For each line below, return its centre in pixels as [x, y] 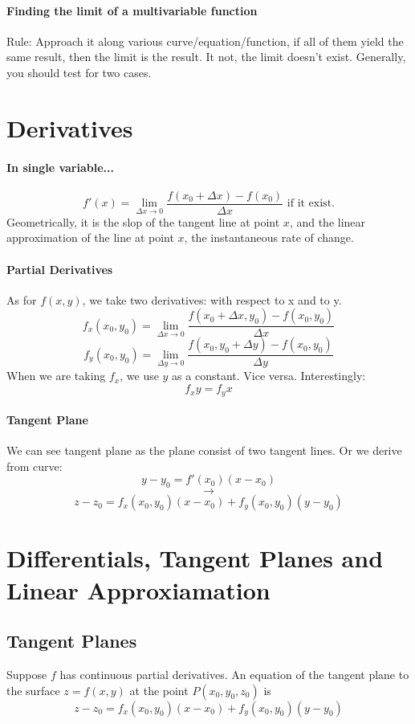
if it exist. [311, 204]
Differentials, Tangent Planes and [195, 558]
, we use [139, 376]
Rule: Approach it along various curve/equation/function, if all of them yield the [205, 41]
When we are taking [56, 376]
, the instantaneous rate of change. [269, 237]
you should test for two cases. [79, 72]
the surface [33, 690]
